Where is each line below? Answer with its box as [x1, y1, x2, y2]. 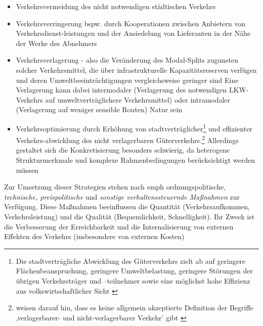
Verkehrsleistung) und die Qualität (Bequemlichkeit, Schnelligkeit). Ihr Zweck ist [4, 211, 255, 221]
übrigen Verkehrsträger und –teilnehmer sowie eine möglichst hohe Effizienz [16, 275, 250, 286]
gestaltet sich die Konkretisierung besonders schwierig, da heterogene [16, 145, 230, 155]
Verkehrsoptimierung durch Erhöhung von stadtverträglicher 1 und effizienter [16, 121, 252, 133]
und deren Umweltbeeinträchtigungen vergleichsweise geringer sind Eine [16, 74, 239, 85]
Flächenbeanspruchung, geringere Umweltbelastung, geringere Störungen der [16, 265, 253, 276]
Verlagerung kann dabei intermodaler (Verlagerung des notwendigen [16, 84, 227, 95]
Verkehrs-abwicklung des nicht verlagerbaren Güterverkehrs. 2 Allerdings [16, 133, 239, 145]
